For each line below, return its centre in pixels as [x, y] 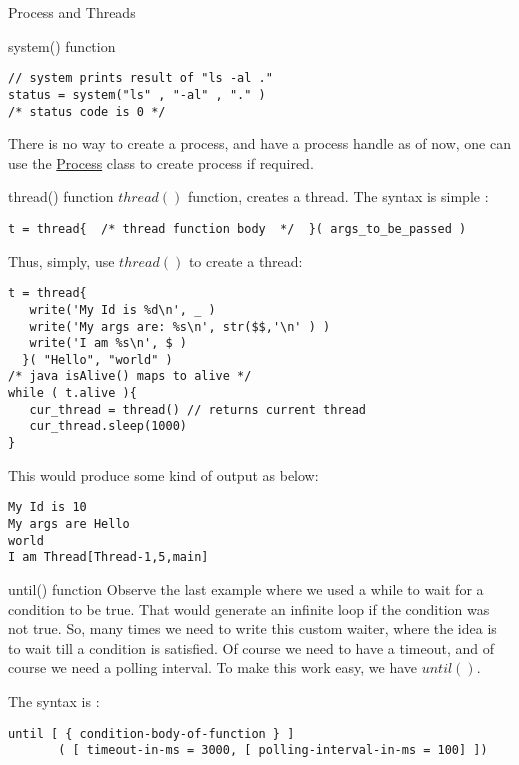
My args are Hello [69, 524]
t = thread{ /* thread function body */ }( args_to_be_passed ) [237, 228]
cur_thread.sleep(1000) [108, 426]
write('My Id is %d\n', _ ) [122, 309]
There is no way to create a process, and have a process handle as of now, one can [259, 143]
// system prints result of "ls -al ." [140, 78]
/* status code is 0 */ [87, 111]
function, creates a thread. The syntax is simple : [338, 196]
